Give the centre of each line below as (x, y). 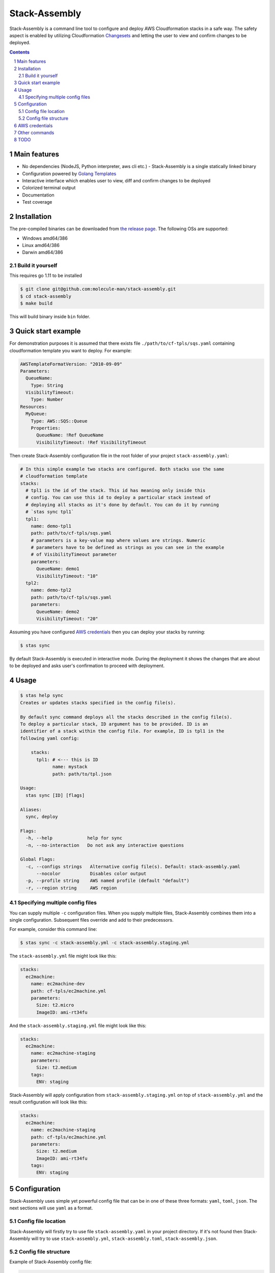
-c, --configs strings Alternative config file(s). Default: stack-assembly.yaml (133, 866)
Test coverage (37, 202)
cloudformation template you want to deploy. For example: (71, 350)
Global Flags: (38, 860)
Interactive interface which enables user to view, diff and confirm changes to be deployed (116, 181)
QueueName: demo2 (58, 612)
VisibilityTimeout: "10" (67, 576)
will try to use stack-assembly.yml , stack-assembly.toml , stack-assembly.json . (124, 1238)
